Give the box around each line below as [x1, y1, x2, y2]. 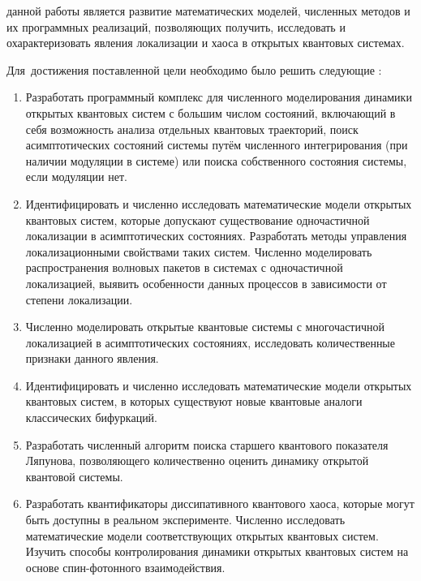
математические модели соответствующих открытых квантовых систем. [25, 527, 379, 544]
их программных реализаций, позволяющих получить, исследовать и [6, 18, 346, 35]
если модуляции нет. [25, 168, 127, 185]
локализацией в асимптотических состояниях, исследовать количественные [25, 334, 395, 351]
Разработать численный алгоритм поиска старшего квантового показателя [25, 436, 389, 453]
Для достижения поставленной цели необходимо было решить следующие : [6, 61, 382, 78]
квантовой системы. [25, 467, 123, 484]
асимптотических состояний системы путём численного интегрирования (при [25, 136, 408, 153]
